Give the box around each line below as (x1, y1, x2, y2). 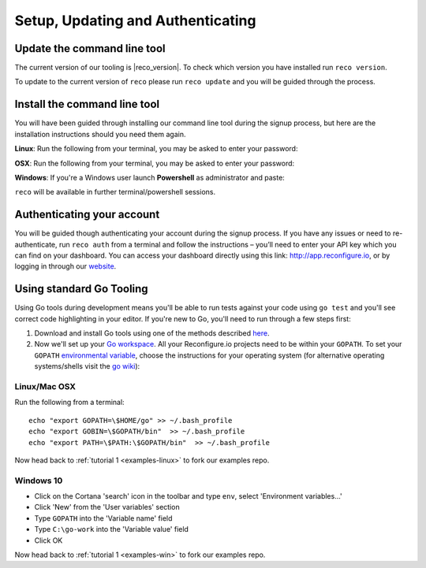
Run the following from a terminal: (14, 398, 125, 407)
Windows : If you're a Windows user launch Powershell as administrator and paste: (14, 173, 286, 182)
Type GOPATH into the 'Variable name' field (34, 513, 173, 523)
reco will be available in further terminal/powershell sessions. (14, 187, 216, 197)
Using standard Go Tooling (14, 282, 149, 295)
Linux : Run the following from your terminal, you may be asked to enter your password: (14, 144, 298, 154)
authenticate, (14, 239, 58, 249)
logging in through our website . (14, 262, 117, 271)
